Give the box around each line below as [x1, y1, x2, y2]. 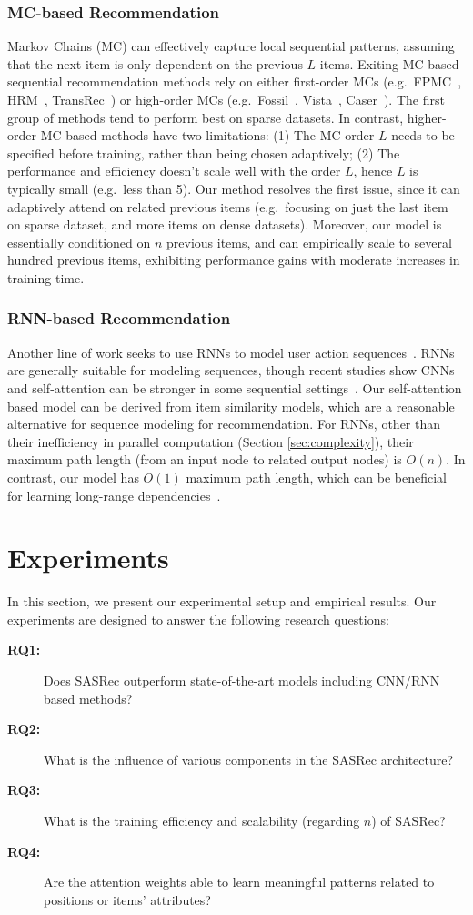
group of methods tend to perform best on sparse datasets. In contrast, [7, 107, 404, 127]
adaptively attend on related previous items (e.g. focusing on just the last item [7, 197, 448, 216]
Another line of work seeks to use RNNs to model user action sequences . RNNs [7, 342, 455, 361]
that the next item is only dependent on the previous [7, 54, 303, 73]
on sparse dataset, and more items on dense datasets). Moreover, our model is [7, 215, 442, 234]
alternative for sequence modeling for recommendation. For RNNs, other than [7, 414, 441, 433]
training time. [7, 268, 85, 287]
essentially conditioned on [7, 232, 151, 251]
